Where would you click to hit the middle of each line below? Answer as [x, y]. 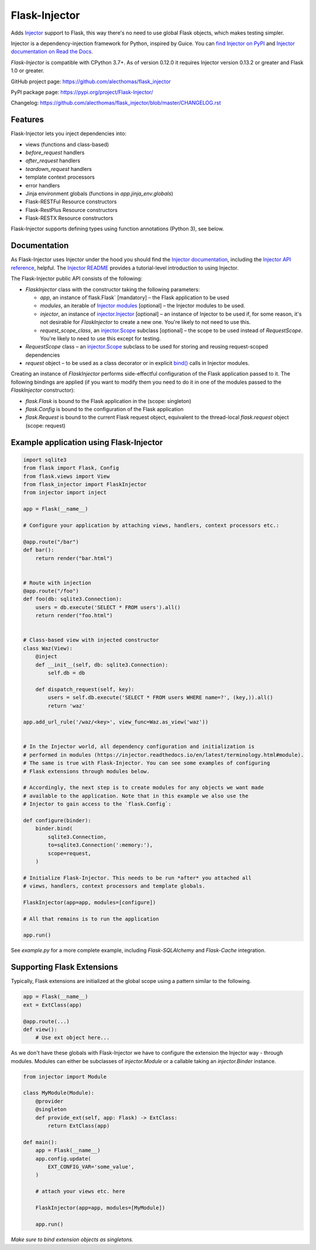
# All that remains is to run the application [91, 919]
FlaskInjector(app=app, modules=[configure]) [90, 902]
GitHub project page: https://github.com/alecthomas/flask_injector [91, 81]
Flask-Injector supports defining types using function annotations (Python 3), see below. [118, 229]
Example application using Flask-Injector [87, 442]
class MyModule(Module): [59, 1093]
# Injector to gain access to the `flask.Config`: [97, 804]
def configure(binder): [57, 820]
